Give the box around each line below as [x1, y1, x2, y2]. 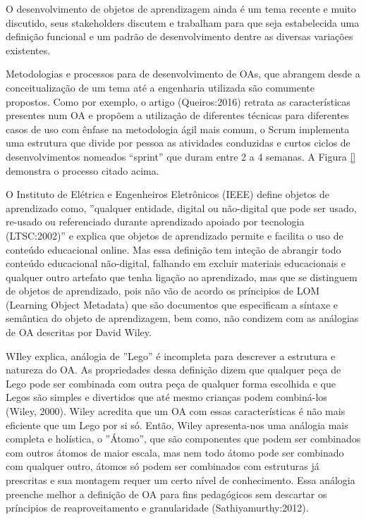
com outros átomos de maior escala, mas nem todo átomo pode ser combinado [6, 445, 344, 459]
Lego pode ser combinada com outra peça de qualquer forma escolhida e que [6, 376, 336, 390]
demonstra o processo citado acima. [6, 163, 159, 178]
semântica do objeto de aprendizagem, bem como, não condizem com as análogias [6, 311, 359, 326]
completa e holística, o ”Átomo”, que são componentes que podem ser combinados [6, 431, 361, 446]
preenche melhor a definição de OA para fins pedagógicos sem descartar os [6, 486, 327, 501]
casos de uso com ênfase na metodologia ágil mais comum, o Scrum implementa [6, 121, 350, 136]
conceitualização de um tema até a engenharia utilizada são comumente [6, 80, 315, 94]
